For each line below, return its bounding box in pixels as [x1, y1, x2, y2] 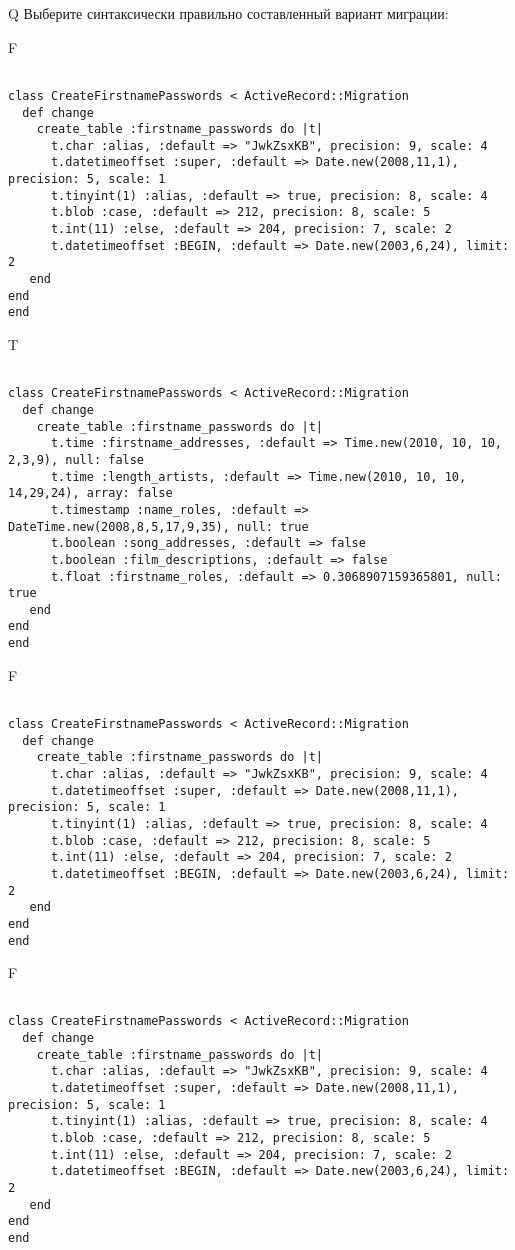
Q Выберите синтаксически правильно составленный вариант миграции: [8, 3, 449, 23]
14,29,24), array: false [8, 486, 173, 501]
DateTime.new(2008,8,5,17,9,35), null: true [8, 519, 309, 534]
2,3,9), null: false [8, 452, 145, 467]
